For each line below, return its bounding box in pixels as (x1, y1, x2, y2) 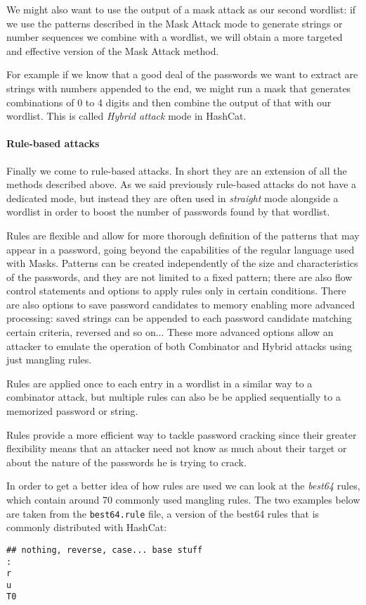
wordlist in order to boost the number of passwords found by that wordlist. (6, 204, 330, 219)
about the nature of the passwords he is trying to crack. (6, 454, 247, 469)
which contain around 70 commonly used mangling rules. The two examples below (6, 492, 360, 507)
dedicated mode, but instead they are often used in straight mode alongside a (6, 190, 339, 205)
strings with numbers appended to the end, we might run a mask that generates (6, 80, 351, 95)
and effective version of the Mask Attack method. (6, 43, 219, 58)
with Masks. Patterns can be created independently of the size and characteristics (6, 256, 358, 270)
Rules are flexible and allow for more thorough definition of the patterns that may (6, 227, 360, 242)
